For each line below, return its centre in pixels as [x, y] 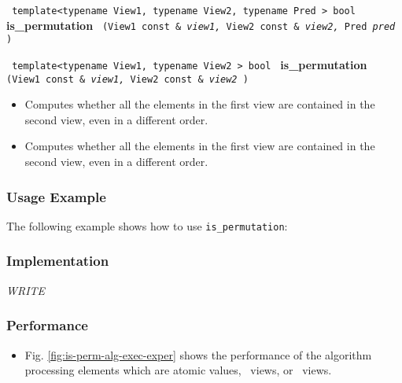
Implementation [58, 261]
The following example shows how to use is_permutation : [147, 225]
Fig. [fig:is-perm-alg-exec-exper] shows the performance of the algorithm [198, 354]
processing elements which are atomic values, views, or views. [178, 370]
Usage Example [56, 196]
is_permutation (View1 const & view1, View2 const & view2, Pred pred [201, 25]
